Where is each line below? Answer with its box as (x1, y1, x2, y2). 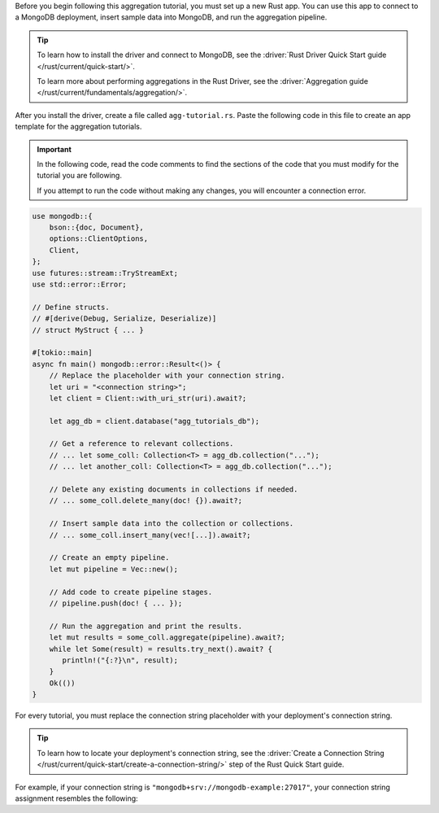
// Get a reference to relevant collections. (49, 439, 234, 448)
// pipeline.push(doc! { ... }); (49, 598, 183, 608)
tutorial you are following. (37, 171, 122, 181)
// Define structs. (32, 302, 110, 312)
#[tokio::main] (32, 348, 93, 357)
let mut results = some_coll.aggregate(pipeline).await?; (49, 633, 285, 642)
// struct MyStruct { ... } (32, 326, 144, 334)
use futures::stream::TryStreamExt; (32, 269, 179, 278)
